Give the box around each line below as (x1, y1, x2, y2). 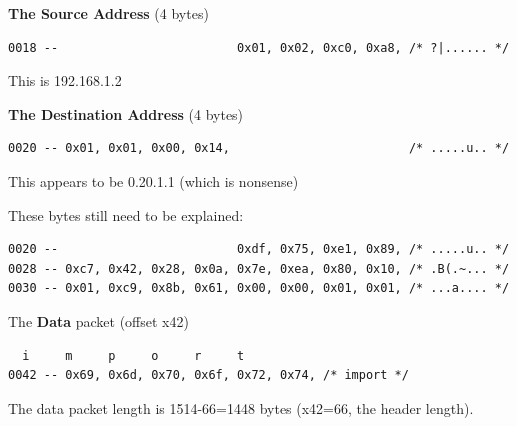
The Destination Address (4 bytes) (8, 103, 244, 124)
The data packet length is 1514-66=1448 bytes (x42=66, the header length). (8, 397, 474, 418)
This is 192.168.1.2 (8, 70, 122, 91)
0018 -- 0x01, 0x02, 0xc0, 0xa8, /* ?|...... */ (8, 40, 510, 55)
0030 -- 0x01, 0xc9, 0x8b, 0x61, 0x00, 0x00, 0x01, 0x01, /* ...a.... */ (8, 281, 510, 296)
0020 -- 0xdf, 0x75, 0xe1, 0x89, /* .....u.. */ (8, 242, 510, 257)
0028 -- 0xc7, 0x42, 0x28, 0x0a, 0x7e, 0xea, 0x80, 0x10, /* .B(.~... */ (8, 261, 510, 276)
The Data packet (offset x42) (8, 310, 189, 331)
